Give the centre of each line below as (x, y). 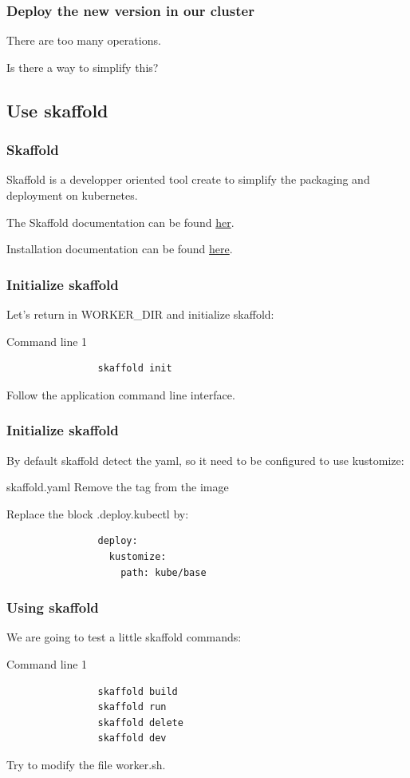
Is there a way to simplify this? (83, 67)
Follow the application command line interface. (121, 394)
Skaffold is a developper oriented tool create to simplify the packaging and (188, 179)
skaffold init (135, 369)
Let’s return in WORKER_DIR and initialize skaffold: (140, 314)
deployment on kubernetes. (72, 195)
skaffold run (132, 707)
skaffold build (138, 691)
